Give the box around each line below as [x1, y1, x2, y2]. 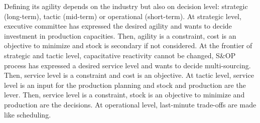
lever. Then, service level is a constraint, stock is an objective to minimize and [4, 89, 245, 100]
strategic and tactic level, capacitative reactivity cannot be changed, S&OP [4, 50, 236, 60]
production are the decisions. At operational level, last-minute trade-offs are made [4, 99, 256, 109]
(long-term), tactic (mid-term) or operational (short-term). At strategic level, [4, 11, 241, 21]
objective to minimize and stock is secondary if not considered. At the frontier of [4, 40, 252, 51]
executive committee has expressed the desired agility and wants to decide [4, 21, 232, 31]
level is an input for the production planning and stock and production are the [4, 79, 246, 90]
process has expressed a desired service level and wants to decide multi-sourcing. [4, 60, 251, 70]
